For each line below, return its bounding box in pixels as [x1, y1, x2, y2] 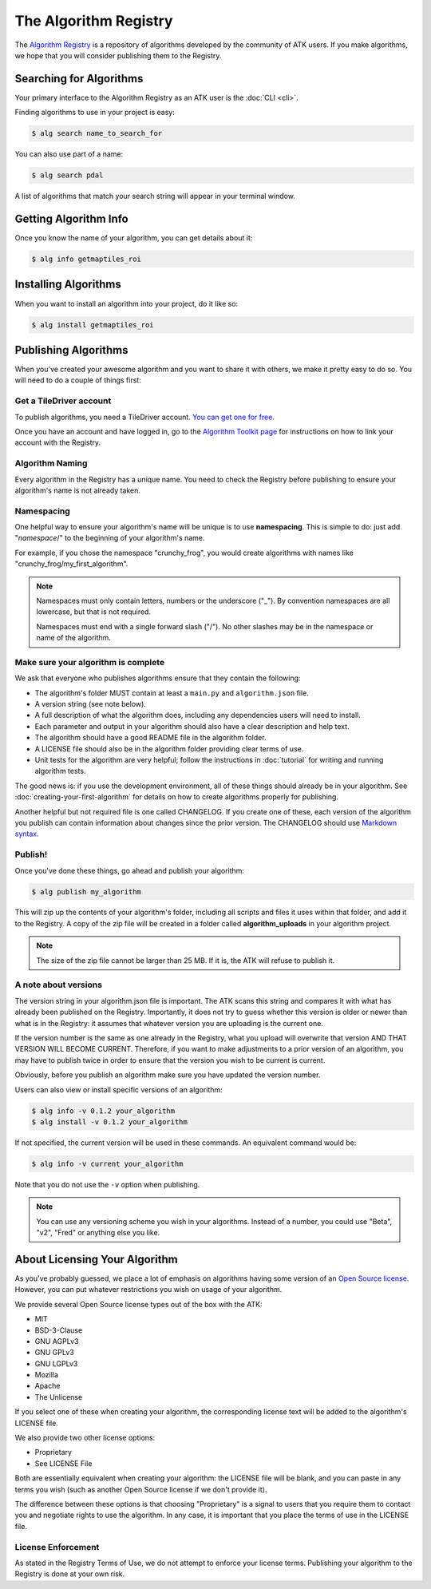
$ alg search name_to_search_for [31, 129, 163, 138]
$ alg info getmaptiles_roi [31, 255, 141, 264]
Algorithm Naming [14, 458, 88, 469]
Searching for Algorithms [14, 72, 144, 85]
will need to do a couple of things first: [14, 375, 141, 385]
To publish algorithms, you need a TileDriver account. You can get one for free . [14, 412, 275, 422]
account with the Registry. [14, 438, 101, 447]
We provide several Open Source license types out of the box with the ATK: [14, 1299, 263, 1309]
